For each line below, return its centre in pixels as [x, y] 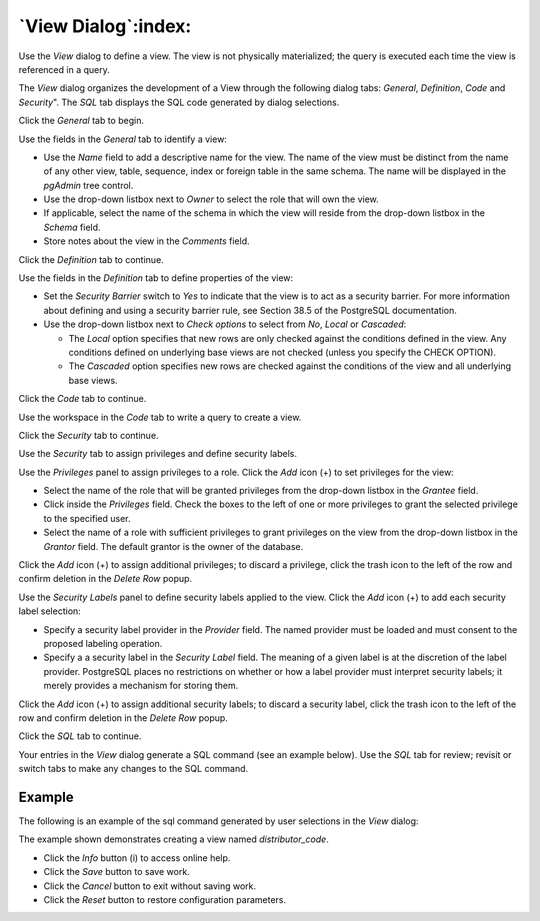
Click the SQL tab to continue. [80, 736]
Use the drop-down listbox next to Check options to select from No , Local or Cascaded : [225, 324]
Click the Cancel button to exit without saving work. [150, 886]
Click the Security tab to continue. [88, 435]
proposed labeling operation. [103, 643]
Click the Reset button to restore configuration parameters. [165, 899]
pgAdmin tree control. [88, 185]
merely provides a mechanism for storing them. [141, 686]
